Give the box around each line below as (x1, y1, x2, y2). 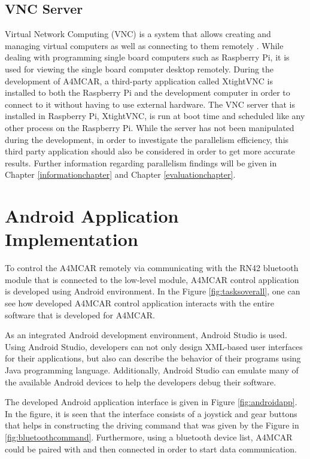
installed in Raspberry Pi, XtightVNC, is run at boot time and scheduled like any (5, 110, 305, 122)
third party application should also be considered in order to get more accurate (5, 145, 295, 157)
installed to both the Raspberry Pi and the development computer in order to (5, 86, 290, 99)
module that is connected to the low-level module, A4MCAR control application (5, 273, 299, 285)
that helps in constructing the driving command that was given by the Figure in (5, 419, 299, 431)
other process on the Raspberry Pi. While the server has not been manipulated (5, 121, 294, 133)
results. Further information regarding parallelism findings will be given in (5, 156, 277, 169)
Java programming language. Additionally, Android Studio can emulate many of (5, 363, 299, 376)
